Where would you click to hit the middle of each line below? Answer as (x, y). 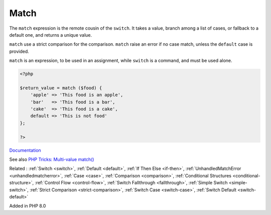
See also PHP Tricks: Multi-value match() (52, 159)
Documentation (25, 150)
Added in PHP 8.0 (28, 206)
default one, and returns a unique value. (51, 35)
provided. (19, 51)
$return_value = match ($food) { (61, 88)
